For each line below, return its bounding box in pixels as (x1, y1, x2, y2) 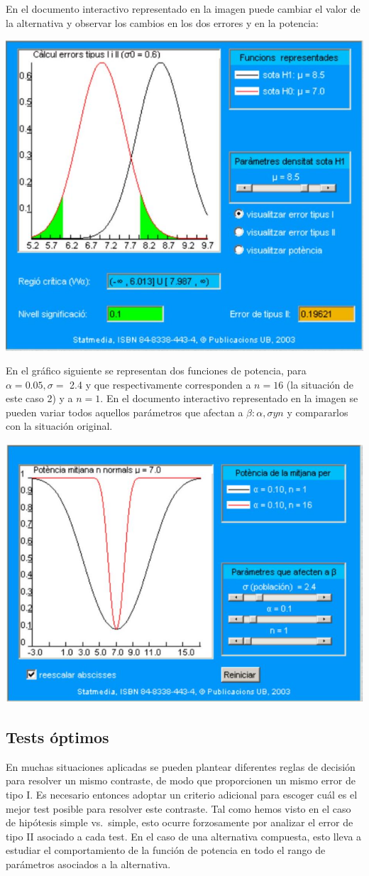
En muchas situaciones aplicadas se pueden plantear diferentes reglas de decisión (6, 759, 356, 774)
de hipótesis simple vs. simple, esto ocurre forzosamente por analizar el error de (6, 815, 353, 830)
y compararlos (287, 404, 348, 419)
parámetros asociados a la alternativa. (6, 856, 171, 871)
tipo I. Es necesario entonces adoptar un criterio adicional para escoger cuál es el (6, 786, 358, 801)
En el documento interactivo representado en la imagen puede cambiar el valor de (6, 1, 360, 16)
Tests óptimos (6, 725, 109, 747)
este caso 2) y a (6, 391, 73, 406)
